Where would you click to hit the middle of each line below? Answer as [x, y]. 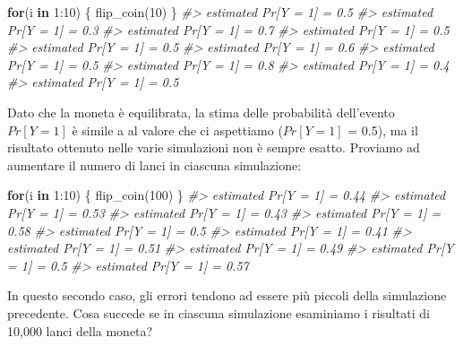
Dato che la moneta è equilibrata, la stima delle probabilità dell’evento [201, 112]
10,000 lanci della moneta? [80, 330]
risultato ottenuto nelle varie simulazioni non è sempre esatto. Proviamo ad [214, 147]
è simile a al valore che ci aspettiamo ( [177, 130]
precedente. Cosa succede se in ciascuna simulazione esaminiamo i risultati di [219, 312]
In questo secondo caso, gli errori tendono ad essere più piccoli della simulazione [227, 295]
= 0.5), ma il [383, 130]
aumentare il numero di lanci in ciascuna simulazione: [154, 164]
